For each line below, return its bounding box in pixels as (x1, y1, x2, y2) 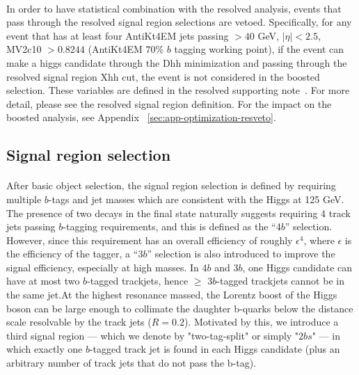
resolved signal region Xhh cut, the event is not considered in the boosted (6, 69, 320, 83)
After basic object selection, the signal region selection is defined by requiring (6, 178, 336, 193)
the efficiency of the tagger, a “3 (6, 246, 143, 261)
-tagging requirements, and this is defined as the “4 (63, 219, 281, 234)
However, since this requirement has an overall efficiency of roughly (6, 232, 293, 247)
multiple (6, 191, 42, 206)
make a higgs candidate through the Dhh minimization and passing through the (6, 55, 347, 70)
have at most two (6, 273, 80, 288)
